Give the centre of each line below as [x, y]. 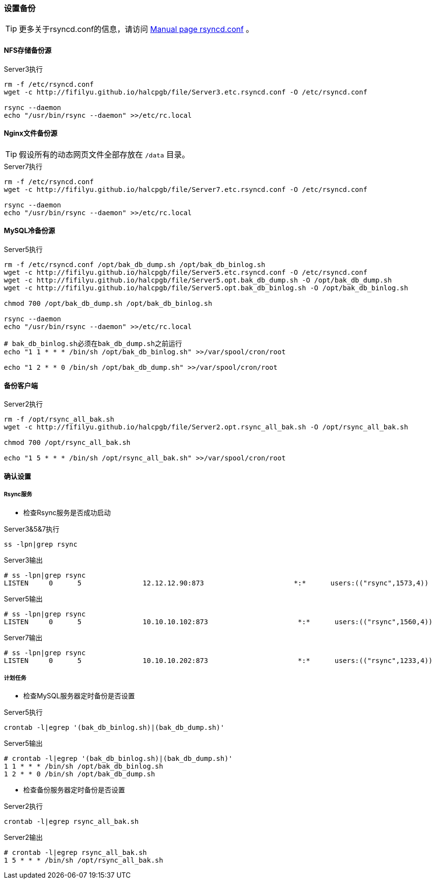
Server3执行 [23, 69]
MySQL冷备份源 [30, 231]
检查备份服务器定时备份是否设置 [74, 790]
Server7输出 [23, 637]
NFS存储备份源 [28, 50]
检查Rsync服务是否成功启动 [67, 512]
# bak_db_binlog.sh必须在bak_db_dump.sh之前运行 [93, 344]
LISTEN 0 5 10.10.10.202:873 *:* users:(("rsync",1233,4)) [218, 660]
